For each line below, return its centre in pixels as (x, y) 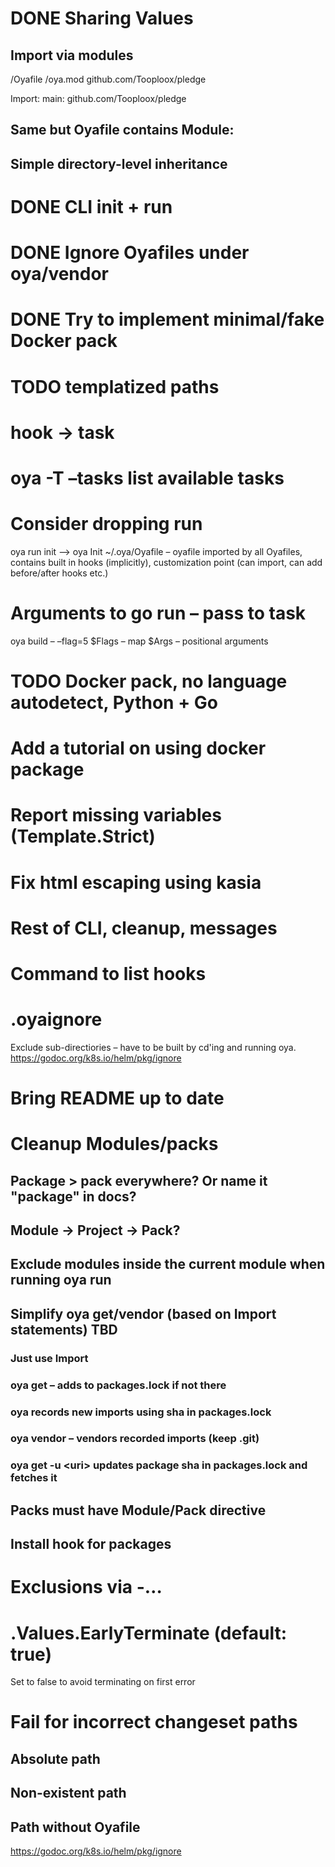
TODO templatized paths (115, 386)
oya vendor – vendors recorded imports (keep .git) (135, 1439)
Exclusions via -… (86, 1587)
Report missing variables (116, 815)
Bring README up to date (117, 1098)
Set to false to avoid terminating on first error (103, 1682)
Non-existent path (68, 1793)
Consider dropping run (106, 524)
